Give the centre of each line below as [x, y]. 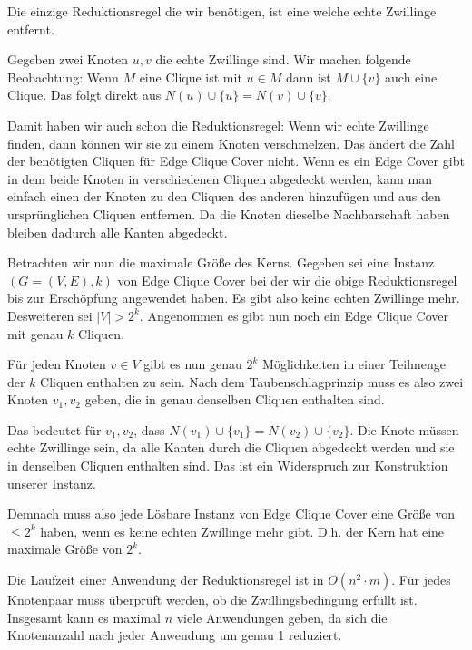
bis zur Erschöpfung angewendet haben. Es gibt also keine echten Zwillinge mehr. [234, 298]
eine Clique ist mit [191, 77]
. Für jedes [421, 580]
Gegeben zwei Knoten [68, 59]
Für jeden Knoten [57, 364]
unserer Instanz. [52, 483]
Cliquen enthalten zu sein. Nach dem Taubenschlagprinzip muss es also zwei [252, 381]
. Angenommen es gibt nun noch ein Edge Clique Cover [294, 315]
